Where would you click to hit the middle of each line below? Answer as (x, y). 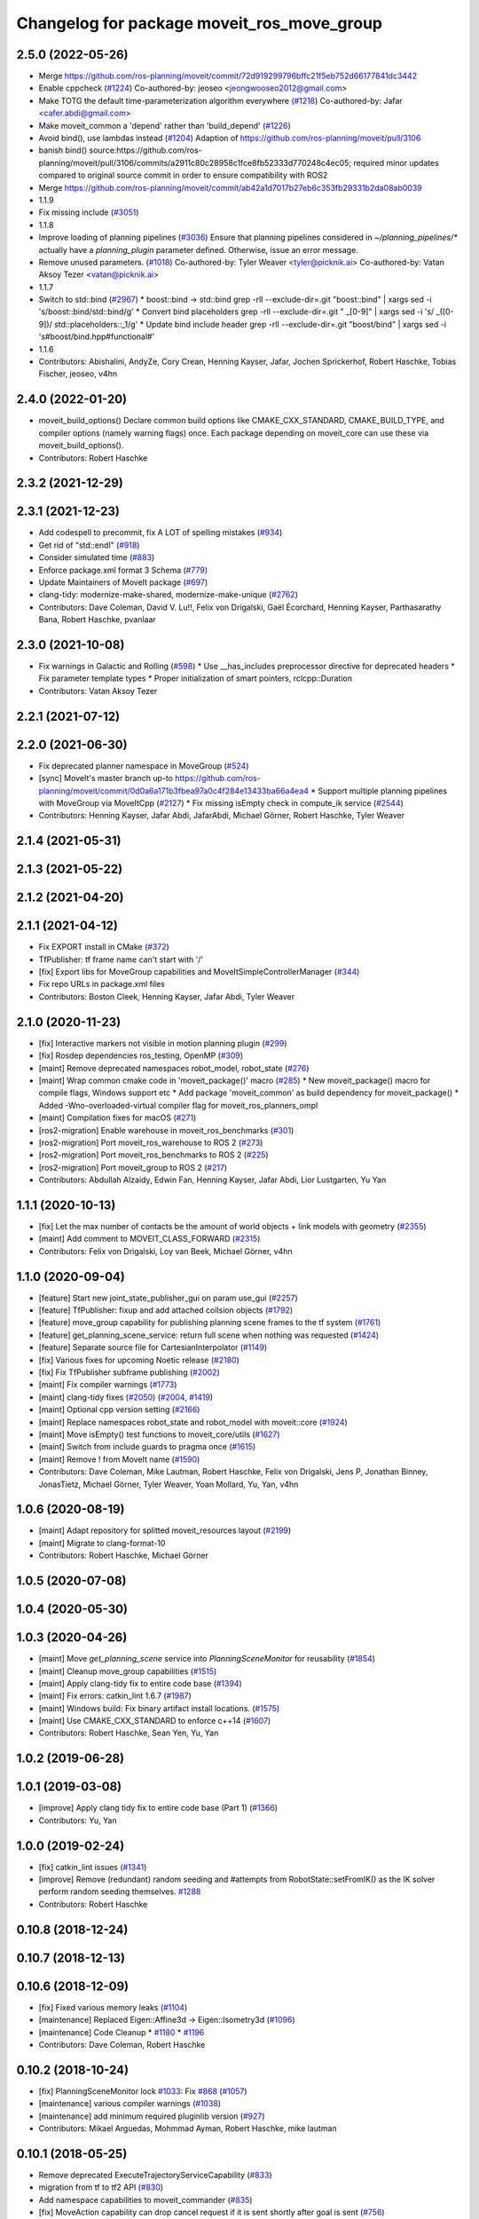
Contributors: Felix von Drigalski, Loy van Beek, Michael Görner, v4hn (165, 1251)
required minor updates (396, 162)
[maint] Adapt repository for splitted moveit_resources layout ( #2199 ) (165, 1530)
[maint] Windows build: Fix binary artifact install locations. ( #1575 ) (159, 1708)
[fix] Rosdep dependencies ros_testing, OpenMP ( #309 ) (141, 1055)
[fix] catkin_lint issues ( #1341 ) (93, 1867)
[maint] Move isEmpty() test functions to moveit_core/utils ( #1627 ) (159, 1434)
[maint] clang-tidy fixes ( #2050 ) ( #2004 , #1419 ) (126, 1397)
